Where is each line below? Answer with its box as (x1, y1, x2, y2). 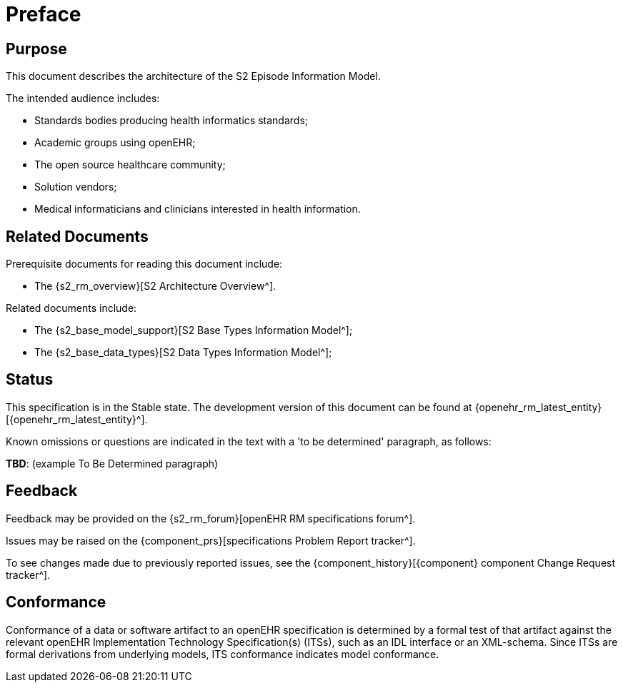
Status (6, 370, 54, 389)
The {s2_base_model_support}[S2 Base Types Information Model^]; (34, 324, 353, 337)
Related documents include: (6, 302, 137, 315)
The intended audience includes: (6, 92, 160, 105)
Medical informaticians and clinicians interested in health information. (34, 203, 361, 216)
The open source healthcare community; (34, 158, 226, 171)
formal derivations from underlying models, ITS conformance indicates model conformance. (6, 647, 439, 660)
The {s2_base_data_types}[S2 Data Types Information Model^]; (34, 346, 332, 359)
